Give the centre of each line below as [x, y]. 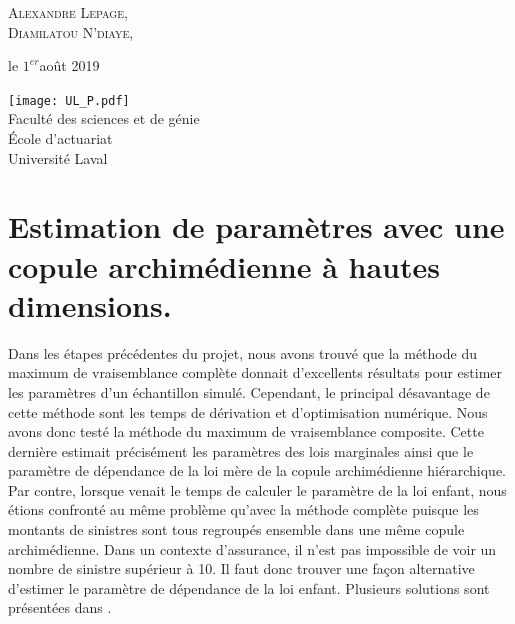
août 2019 [69, 65]
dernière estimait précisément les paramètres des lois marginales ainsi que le [241, 450]
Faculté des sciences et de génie [104, 118]
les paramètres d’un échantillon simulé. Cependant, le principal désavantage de [249, 391]
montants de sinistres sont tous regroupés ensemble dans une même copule [236, 529]
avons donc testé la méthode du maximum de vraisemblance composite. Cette [246, 431]
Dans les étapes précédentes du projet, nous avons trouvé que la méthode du [242, 352]
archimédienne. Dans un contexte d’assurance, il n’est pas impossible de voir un [252, 548]
